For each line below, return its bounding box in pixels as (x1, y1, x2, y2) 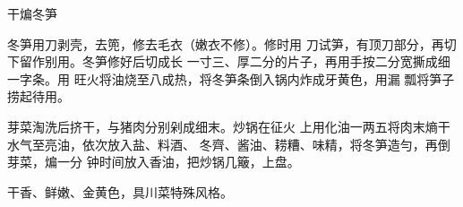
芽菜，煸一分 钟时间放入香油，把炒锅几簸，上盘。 (7, 152, 300, 171)
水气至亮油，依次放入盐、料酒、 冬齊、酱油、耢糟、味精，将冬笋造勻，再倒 (7, 134, 450, 153)
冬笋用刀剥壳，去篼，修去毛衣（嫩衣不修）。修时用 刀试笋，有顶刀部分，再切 (7, 34, 457, 53)
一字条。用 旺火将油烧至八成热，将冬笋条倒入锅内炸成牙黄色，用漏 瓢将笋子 (7, 69, 455, 88)
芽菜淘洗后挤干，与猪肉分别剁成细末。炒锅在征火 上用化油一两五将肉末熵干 (7, 116, 450, 135)
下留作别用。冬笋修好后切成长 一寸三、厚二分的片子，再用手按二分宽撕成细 (7, 52, 450, 71)
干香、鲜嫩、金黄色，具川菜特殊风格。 (7, 182, 233, 201)
